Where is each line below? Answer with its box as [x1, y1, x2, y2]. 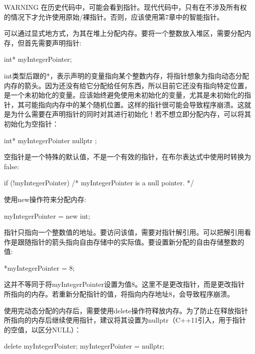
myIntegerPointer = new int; [4, 210, 90, 221]
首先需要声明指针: [24, 37, 81, 48]
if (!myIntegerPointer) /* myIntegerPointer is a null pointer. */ [4, 177, 194, 188]
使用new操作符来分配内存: [4, 194, 86, 204]
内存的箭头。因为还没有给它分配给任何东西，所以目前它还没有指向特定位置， [4, 80, 251, 90]
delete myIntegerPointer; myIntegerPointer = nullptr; [4, 341, 164, 351]
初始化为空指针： [4, 118, 59, 128]
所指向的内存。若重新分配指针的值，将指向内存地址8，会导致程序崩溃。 [4, 289, 234, 299]
